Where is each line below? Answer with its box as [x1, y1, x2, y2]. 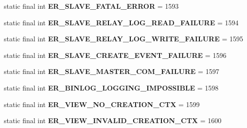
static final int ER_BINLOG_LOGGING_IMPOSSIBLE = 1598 [4, 82, 219, 92]
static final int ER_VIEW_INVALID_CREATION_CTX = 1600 [4, 115, 222, 126]
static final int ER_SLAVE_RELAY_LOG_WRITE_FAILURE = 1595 [4, 34, 243, 44]
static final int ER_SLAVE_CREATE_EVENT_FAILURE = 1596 [4, 50, 227, 60]
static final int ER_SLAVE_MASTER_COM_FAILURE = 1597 [4, 66, 219, 76]
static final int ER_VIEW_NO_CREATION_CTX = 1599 [4, 99, 200, 109]
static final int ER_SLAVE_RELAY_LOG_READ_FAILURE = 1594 [4, 17, 239, 27]
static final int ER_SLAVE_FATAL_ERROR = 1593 [4, 1, 179, 11]
